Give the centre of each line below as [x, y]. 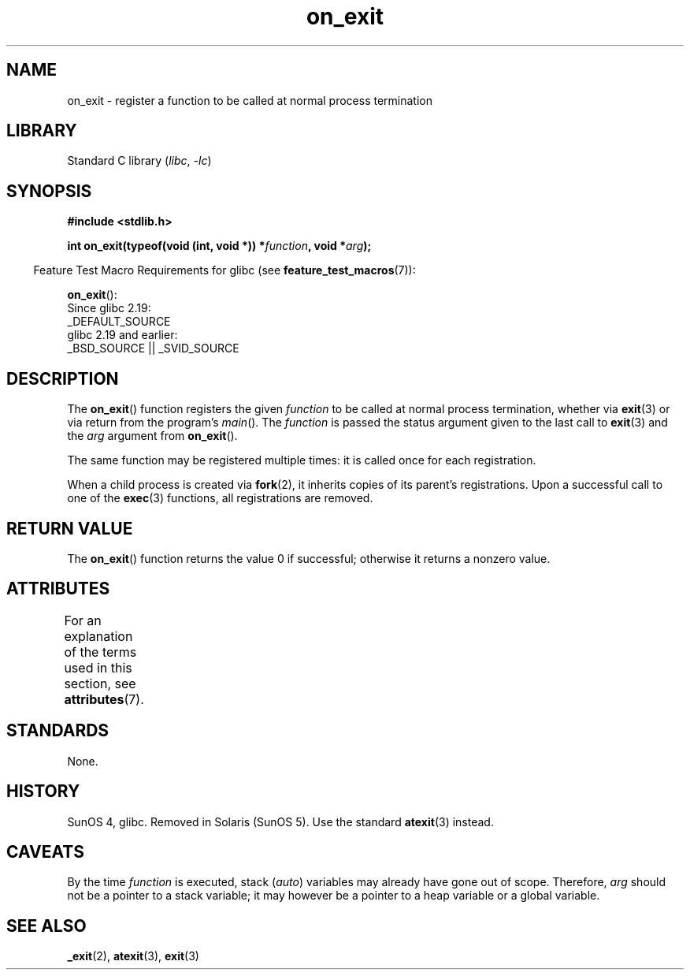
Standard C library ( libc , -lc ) [139, 161]
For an [83, 620]
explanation [98, 636]
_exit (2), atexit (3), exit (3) [133, 956]
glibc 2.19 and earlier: [122, 335]
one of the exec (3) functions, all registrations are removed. [220, 498]
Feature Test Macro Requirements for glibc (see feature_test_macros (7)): [224, 270]
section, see [100, 683]
